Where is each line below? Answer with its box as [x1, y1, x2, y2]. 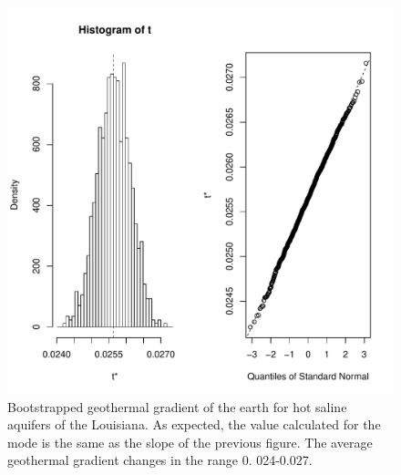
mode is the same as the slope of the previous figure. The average [7, 432, 373, 451]
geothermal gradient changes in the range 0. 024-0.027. [7, 450, 313, 470]
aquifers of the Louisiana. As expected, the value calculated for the [7, 415, 381, 434]
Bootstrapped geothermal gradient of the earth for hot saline [7, 397, 347, 416]
